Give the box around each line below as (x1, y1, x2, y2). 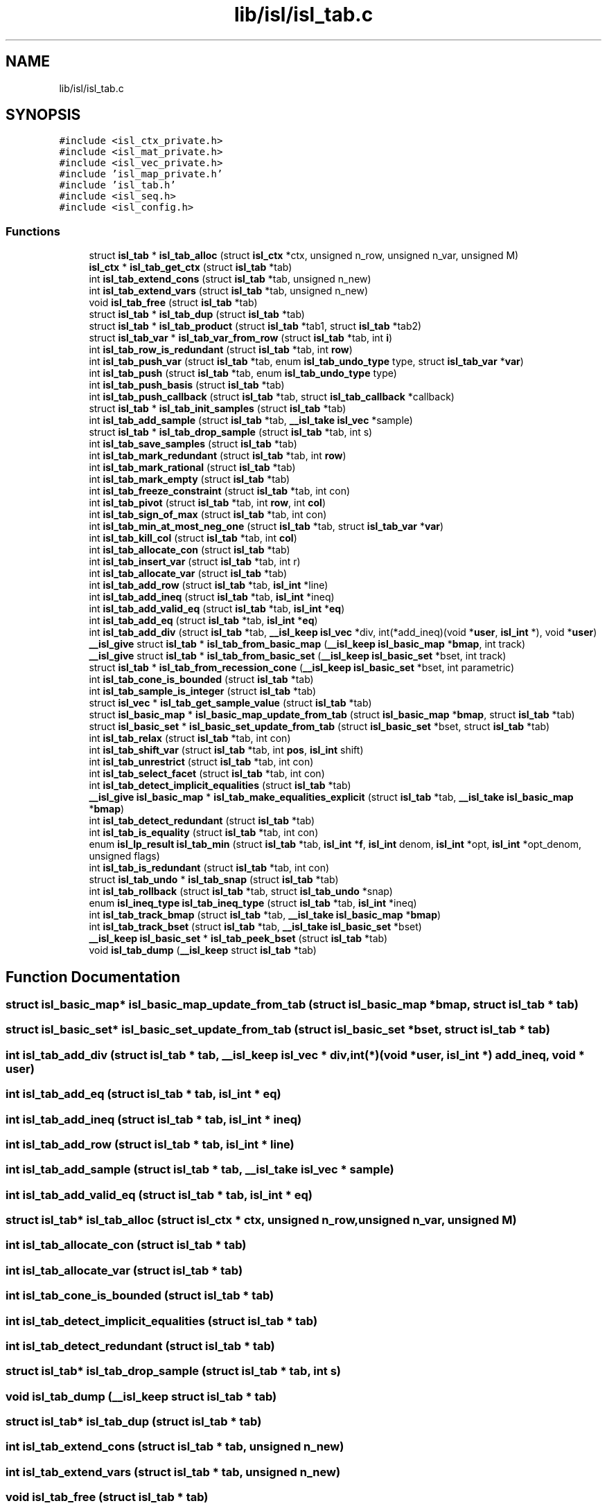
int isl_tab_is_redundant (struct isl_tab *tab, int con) (89, 862, 330, 874)
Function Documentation (6, 968, 180, 986)
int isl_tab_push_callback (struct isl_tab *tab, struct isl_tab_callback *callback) (89, 391, 455, 403)
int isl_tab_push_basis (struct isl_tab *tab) (89, 379, 285, 391)
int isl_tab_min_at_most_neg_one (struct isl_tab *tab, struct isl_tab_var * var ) (89, 520, 444, 533)
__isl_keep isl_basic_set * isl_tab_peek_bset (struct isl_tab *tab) (89, 932, 388, 945)
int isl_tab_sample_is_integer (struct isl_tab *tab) (89, 685, 317, 698)
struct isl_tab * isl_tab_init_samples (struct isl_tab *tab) (89, 402, 346, 415)
